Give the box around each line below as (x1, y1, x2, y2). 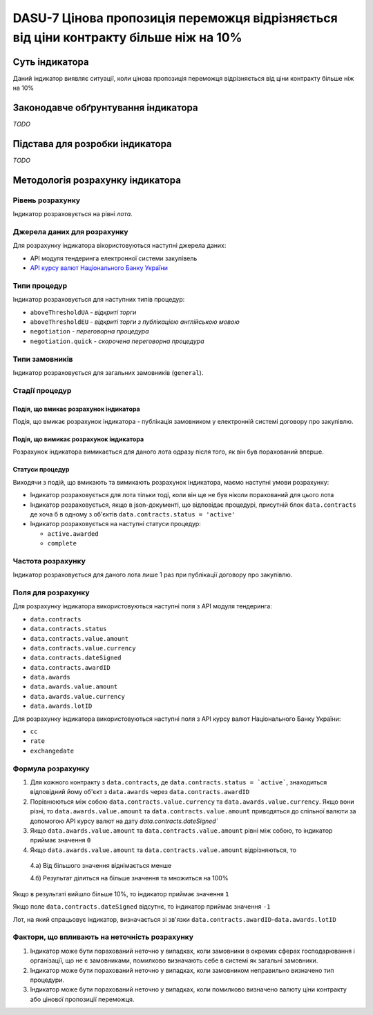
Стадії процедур (12, 385, 72, 395)
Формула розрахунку (12, 764, 90, 773)
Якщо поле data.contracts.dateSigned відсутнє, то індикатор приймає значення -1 (12, 902, 271, 911)
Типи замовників (12, 354, 73, 364)
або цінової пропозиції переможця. (30, 995, 135, 1003)
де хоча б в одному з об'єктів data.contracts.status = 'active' (30, 510, 236, 518)
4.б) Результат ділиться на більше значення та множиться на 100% (30, 874, 229, 882)
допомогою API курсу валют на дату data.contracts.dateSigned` (30, 817, 218, 825)
